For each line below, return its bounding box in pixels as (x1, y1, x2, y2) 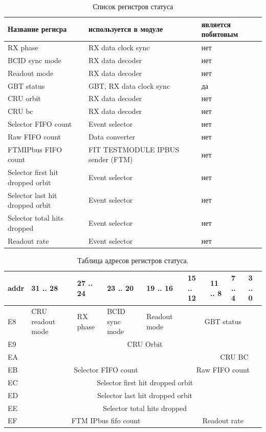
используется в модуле (88, 24, 163, 34)
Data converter (88, 131, 136, 142)
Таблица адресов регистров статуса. (77, 254, 189, 265)
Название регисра (8, 24, 67, 34)
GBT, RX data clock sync (88, 80, 170, 91)
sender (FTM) (88, 154, 133, 165)
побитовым (201, 29, 238, 40)
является (201, 18, 231, 29)
